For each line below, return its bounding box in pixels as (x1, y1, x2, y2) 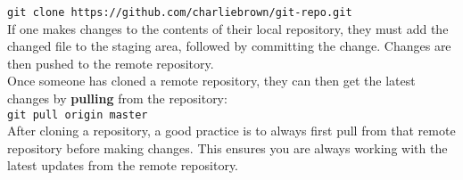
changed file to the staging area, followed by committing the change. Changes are (7, 37, 451, 55)
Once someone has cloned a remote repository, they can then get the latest (7, 71, 416, 90)
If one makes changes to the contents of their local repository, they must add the (7, 19, 449, 37)
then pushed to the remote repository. (7, 53, 214, 72)
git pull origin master (7, 108, 148, 121)
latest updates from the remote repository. (7, 156, 238, 175)
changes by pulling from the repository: (7, 89, 227, 108)
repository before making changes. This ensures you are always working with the (7, 138, 448, 157)
